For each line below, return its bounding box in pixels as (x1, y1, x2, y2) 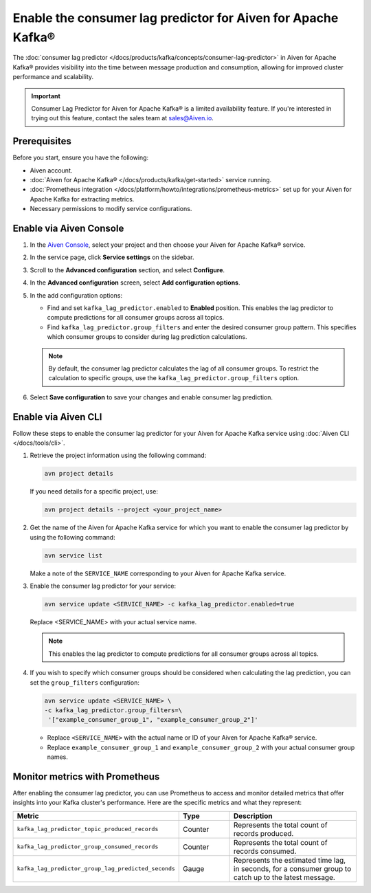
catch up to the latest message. (234, 872, 336, 882)
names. (47, 753, 68, 761)
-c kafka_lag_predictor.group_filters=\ (44, 707, 182, 714)
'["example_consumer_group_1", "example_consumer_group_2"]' (48, 716, 258, 724)
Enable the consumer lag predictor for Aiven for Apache (12, 10, 339, 25)
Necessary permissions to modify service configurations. (30, 205, 192, 213)
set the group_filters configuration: (30, 678, 140, 687)
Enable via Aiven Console (12, 222, 124, 234)
